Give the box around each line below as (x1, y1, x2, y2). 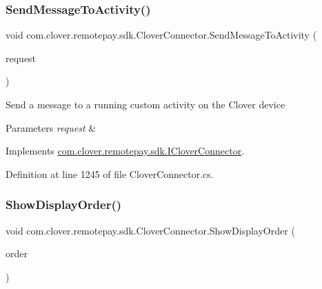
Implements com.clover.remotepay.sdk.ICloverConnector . (6, 143, 245, 158)
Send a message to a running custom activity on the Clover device (6, 97, 285, 111)
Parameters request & (6, 120, 97, 134)
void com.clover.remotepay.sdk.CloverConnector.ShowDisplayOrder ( (6, 223, 295, 237)
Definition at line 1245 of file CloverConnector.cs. (6, 166, 214, 181)
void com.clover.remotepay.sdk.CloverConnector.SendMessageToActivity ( (6, 28, 317, 42)
